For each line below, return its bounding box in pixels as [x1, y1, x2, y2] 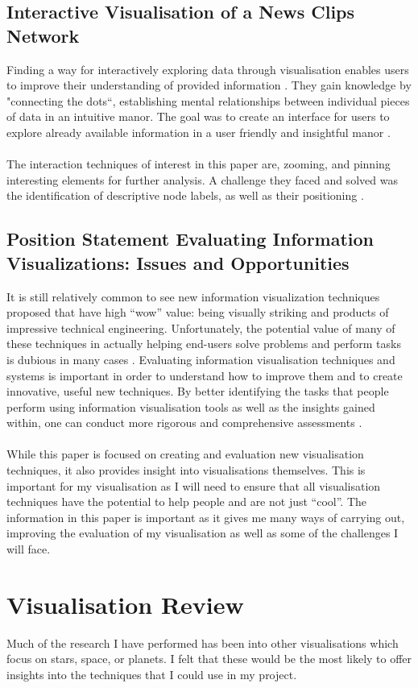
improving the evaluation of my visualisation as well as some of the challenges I [6, 524, 399, 541]
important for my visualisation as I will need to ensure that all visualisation [6, 477, 381, 494]
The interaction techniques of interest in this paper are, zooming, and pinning [6, 155, 391, 172]
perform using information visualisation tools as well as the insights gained [6, 398, 375, 415]
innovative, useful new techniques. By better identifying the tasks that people [6, 383, 389, 400]
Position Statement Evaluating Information [6, 226, 375, 251]
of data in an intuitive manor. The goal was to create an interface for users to [6, 108, 390, 125]
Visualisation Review [6, 587, 244, 620]
